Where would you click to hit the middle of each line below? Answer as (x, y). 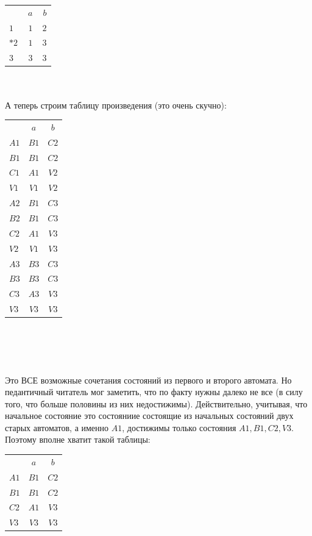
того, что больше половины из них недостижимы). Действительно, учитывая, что (156, 403)
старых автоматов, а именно (57, 427)
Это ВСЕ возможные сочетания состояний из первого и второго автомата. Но (148, 380)
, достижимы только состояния (179, 427)
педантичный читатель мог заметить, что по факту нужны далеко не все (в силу (154, 392)
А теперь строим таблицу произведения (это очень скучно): (116, 105)
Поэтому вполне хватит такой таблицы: (78, 439)
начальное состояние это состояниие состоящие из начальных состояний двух (149, 416)
